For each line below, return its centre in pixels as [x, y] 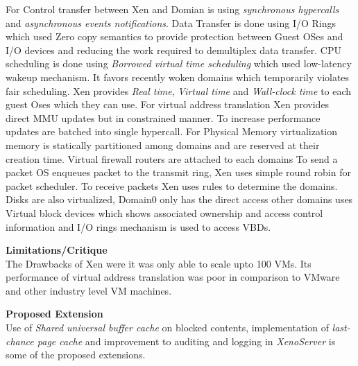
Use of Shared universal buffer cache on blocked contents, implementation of [167, 328]
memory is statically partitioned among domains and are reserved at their [163, 145]
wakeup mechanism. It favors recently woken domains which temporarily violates [178, 77]
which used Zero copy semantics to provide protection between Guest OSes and [174, 36]
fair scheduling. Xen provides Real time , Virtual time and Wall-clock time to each [179, 90]
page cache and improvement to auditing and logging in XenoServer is [186, 341]
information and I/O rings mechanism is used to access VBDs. [138, 226]
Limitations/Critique [57, 250]
